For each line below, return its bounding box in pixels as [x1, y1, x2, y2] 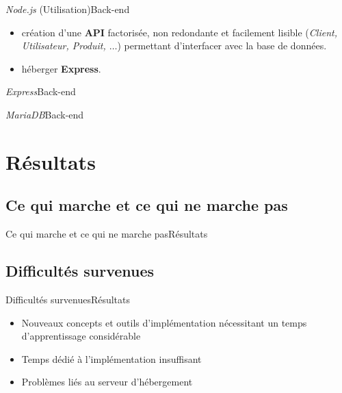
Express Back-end [5, 84, 76, 99]
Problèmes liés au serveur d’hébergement [21, 375, 193, 389]
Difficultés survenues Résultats [5, 292, 131, 306]
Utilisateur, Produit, [21, 38, 106, 53]
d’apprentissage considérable [21, 329, 141, 343]
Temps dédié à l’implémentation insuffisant [21, 351, 202, 366]
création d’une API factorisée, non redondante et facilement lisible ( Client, [21, 25, 337, 39]
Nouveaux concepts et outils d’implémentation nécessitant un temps [21, 315, 307, 329]
